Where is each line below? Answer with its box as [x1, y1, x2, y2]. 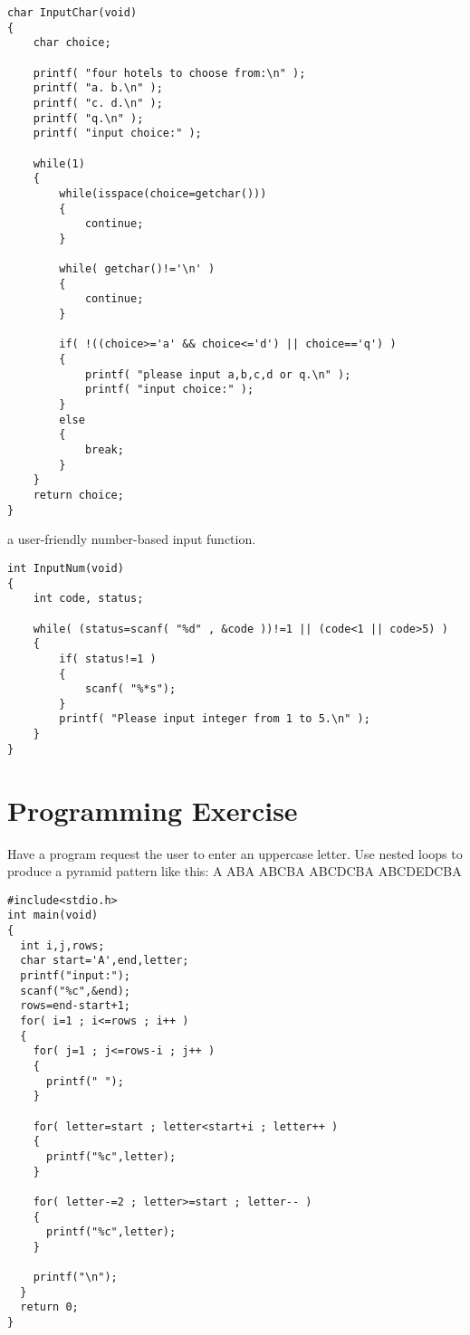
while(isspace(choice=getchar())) [59, 186, 267, 200]
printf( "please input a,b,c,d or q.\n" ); [84, 367, 351, 381]
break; [84, 443, 124, 457]
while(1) [33, 157, 85, 170]
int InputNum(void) [7, 561, 124, 575]
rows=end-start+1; [20, 999, 131, 1013]
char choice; [33, 36, 111, 50]
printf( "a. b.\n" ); [33, 81, 163, 95]
